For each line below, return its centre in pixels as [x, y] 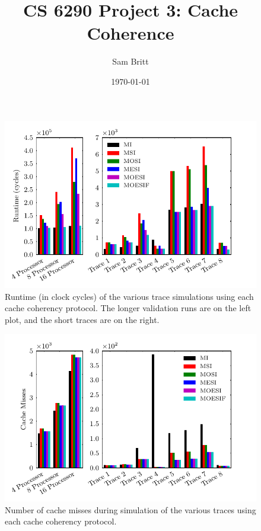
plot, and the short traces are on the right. [82, 319]
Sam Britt [130, 61]
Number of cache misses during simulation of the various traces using [130, 509]
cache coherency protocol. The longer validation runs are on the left [128, 308]
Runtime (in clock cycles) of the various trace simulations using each [129, 296]
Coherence [130, 33]
